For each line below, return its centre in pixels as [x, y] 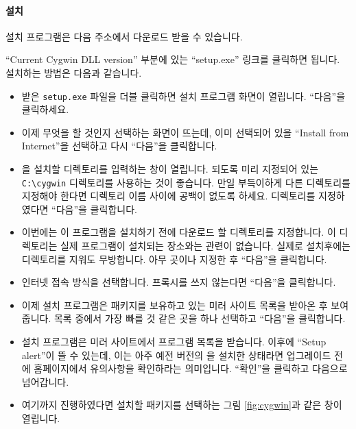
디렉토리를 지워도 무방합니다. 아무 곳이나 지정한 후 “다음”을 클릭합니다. [174, 259]
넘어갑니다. [45, 381]
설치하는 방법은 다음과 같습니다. [74, 72]
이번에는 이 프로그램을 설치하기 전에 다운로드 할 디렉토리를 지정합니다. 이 [179, 232]
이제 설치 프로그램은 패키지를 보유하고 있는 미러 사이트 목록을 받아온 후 [175, 305]
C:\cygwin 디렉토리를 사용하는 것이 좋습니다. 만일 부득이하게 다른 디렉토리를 [186, 182]
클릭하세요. [45, 109]
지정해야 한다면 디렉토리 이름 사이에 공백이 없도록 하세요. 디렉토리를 [168, 196]
